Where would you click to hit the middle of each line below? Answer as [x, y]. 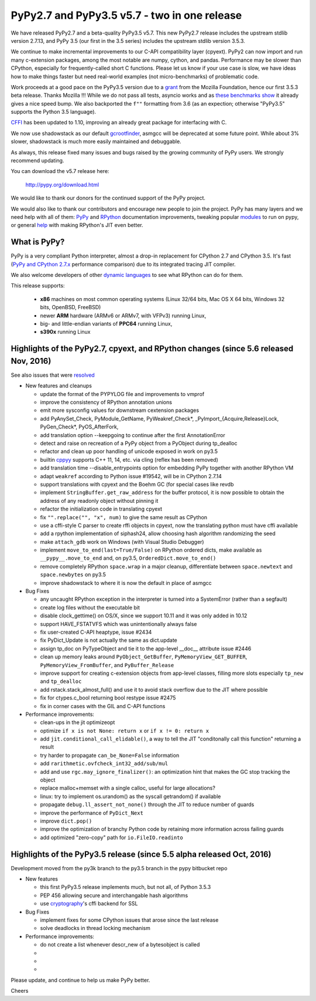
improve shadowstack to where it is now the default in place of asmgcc [126, 583]
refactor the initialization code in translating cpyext [101, 509]
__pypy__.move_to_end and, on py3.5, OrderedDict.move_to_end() [128, 558]
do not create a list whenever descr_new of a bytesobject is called [120, 945]
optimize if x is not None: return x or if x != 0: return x [125, 731]
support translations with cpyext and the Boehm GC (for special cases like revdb [137, 484]
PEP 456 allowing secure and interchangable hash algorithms [114, 895]
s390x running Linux [65, 332]
